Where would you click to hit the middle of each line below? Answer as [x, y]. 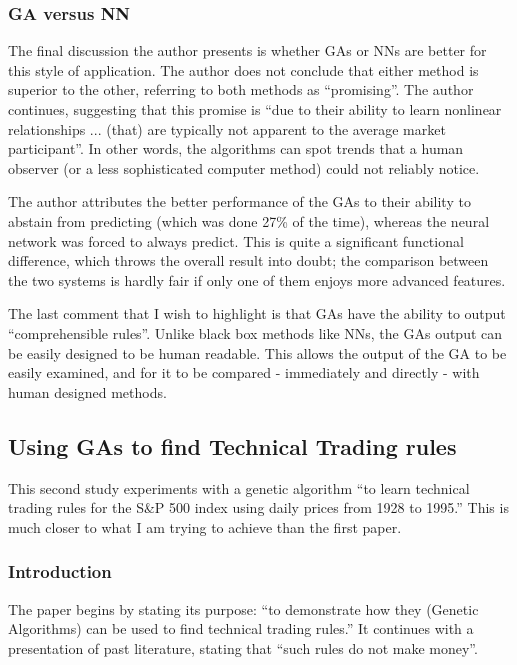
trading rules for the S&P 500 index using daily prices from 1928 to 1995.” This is [258, 507]
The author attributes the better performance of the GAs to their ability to [239, 201]
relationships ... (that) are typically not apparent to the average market [227, 128]
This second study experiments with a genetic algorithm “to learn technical [239, 487]
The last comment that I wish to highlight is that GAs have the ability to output [257, 313]
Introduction [60, 571]
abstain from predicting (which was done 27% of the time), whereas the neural [249, 220]
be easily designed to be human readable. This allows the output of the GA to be [257, 352]
